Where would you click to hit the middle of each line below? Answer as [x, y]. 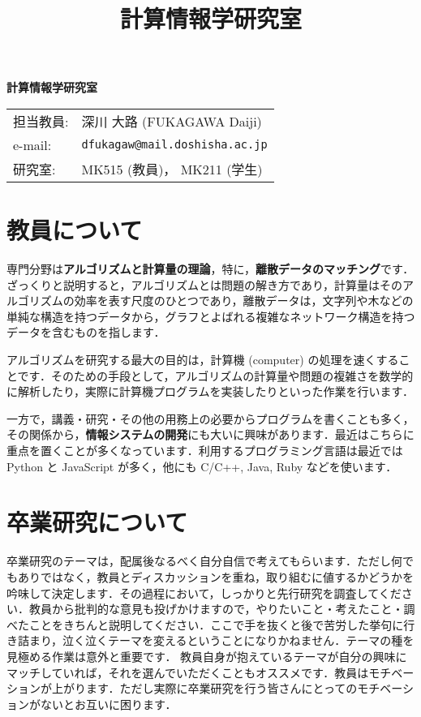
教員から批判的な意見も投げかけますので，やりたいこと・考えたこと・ [216, 609]
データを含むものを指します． [86, 332]
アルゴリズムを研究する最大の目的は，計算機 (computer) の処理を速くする [203, 360]
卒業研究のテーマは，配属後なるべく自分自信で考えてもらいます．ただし [199, 561]
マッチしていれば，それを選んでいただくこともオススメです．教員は [188, 672]
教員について [75, 230]
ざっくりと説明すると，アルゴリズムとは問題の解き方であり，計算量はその [204, 284]
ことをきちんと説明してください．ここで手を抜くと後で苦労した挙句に [216, 624]
